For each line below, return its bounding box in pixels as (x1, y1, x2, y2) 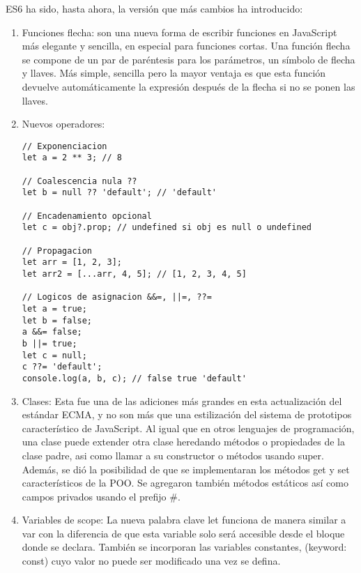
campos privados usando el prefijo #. (22, 489, 180, 503)
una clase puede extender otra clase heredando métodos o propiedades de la (22, 434, 346, 449)
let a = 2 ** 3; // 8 (22, 153, 122, 163)
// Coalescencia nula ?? (22, 176, 137, 186)
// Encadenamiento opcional (22, 211, 152, 221)
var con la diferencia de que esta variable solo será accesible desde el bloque (22, 526, 345, 540)
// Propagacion (22, 245, 93, 256)
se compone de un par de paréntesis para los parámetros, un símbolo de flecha (22, 52, 355, 66)
